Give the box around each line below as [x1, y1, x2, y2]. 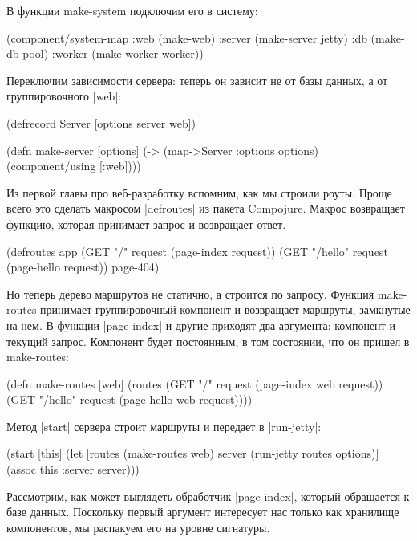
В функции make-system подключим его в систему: [6, 2, 258, 18]
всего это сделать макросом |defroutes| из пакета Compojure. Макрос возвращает [6, 200, 405, 217]
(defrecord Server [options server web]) [6, 114, 196, 131]
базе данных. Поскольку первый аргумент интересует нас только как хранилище [6, 503, 399, 520]
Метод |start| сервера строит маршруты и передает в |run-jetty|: [6, 417, 322, 434]
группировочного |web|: [6, 87, 122, 104]
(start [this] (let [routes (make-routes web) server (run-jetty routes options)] [6, 445, 379, 462]
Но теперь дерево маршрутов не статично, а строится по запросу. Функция [6, 285, 374, 302]
